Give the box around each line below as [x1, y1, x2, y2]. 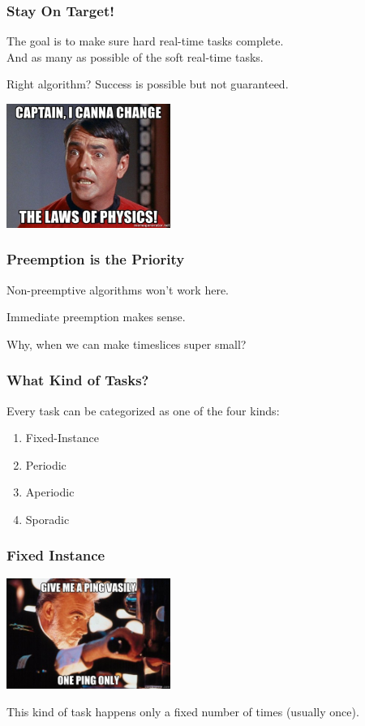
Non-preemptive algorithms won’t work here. [6, 281, 230, 298]
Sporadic [25, 510, 70, 527]
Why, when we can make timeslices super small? [6, 335, 247, 352]
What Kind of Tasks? [6, 370, 149, 390]
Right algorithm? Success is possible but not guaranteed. [6, 75, 289, 92]
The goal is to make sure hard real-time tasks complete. [6, 32, 284, 49]
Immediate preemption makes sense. [6, 308, 186, 325]
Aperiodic [25, 483, 75, 500]
